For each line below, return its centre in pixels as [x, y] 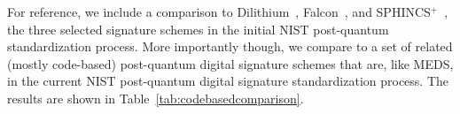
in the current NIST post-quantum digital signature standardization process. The [228, 81]
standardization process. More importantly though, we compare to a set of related [230, 46]
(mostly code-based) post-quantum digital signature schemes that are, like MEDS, [230, 63]
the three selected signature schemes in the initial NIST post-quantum [198, 29]
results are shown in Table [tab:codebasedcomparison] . [156, 98]
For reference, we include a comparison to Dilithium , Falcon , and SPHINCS [219, 11]
